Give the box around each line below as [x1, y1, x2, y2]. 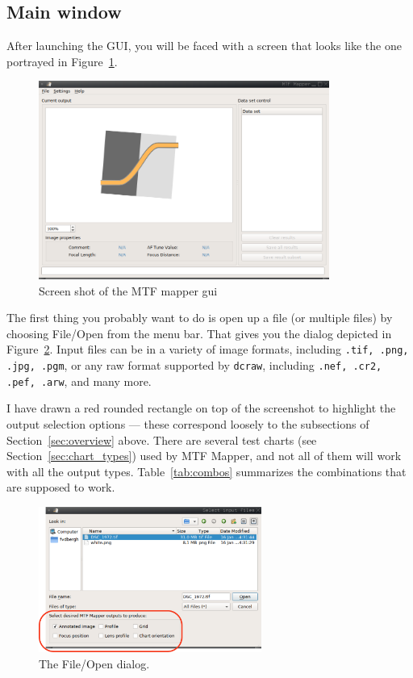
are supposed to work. [6, 479, 115, 496]
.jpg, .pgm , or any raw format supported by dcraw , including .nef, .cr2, [6, 357, 382, 374]
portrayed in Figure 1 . [6, 52, 118, 69]
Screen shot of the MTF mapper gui [39, 282, 218, 299]
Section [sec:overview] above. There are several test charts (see [6, 431, 317, 448]
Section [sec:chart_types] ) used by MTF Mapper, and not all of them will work [6, 447, 402, 464]
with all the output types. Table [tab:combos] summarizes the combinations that [6, 462, 407, 479]
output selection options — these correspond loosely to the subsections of [6, 415, 369, 432]
